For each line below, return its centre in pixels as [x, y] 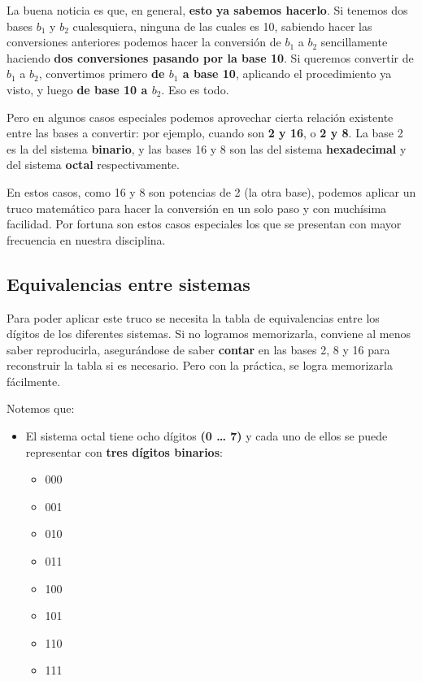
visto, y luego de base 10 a [77, 89]
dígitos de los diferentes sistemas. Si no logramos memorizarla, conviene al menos [209, 334]
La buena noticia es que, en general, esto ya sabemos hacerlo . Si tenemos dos [207, 10]
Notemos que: [41, 408]
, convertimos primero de [102, 74]
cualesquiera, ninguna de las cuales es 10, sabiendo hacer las [222, 26]
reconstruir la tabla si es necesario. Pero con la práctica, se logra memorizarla [200, 365]
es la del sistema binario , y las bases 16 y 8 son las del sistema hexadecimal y [207, 148]
